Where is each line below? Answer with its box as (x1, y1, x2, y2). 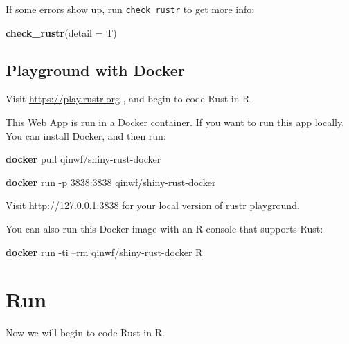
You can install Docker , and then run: (6, 128, 166, 143)
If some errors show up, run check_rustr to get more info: (6, 2, 255, 16)
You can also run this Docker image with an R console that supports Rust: (6, 221, 323, 236)
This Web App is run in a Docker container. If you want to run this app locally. (6, 115, 345, 129)
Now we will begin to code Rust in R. (6, 325, 165, 340)
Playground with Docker (6, 59, 185, 80)
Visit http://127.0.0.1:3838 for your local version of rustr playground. (6, 198, 300, 212)
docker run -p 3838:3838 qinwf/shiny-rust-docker (6, 174, 216, 189)
